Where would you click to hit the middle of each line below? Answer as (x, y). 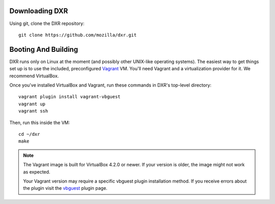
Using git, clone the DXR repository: (47, 23)
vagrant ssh (33, 111)
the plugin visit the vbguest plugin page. (65, 188)
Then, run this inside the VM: (40, 123)
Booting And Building (44, 49)
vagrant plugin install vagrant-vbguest (70, 97)
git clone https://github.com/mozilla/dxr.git (78, 35)
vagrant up (32, 104)
